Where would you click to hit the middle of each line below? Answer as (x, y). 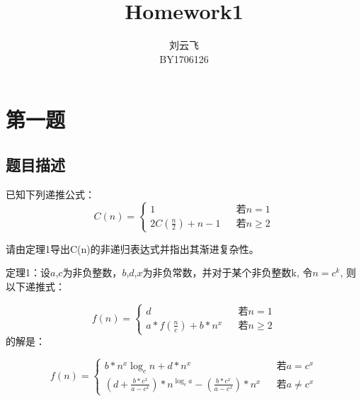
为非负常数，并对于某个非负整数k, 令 (228, 272)
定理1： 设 (28, 272)
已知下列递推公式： (50, 194)
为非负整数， (92, 272)
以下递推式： (35, 287)
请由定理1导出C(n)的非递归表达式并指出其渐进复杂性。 (132, 248)
